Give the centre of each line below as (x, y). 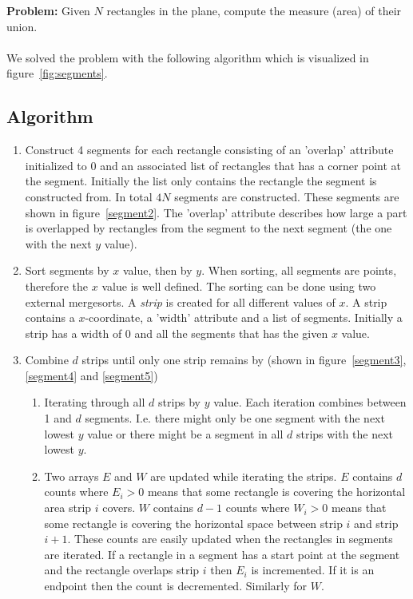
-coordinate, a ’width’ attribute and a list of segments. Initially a (244, 317)
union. (22, 26)
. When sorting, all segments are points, (299, 270)
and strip (376, 523)
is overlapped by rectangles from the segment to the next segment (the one (208, 228)
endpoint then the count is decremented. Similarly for (176, 586)
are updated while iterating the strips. (244, 476)
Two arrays (71, 476)
